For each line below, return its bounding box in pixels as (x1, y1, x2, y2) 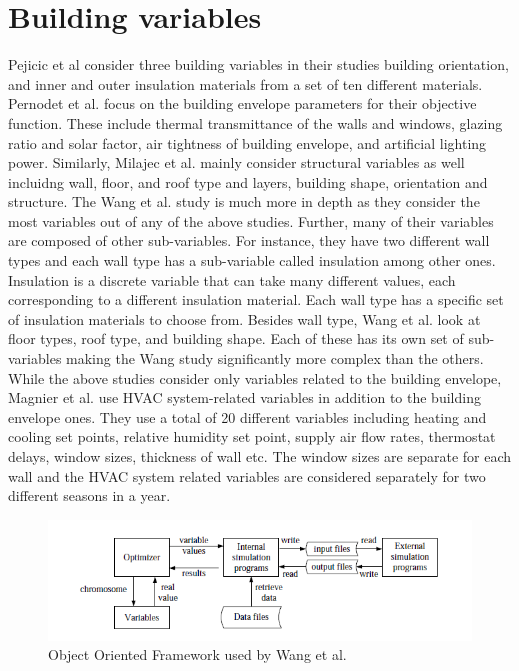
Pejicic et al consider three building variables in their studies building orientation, (8, 54, 509, 75)
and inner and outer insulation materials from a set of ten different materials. (8, 73, 483, 94)
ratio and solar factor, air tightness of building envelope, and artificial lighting (8, 132, 487, 153)
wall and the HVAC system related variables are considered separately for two (8, 465, 486, 486)
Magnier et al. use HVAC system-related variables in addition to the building (8, 387, 481, 408)
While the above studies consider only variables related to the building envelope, (8, 367, 502, 388)
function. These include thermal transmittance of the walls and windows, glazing (8, 112, 503, 133)
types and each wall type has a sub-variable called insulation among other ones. (8, 250, 496, 271)
